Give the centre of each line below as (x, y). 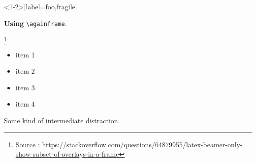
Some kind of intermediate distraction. (62, 120)
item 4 (25, 104)
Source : (28, 144)
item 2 (25, 71)
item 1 (25, 54)
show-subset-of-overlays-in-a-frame (67, 154)
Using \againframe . (35, 23)
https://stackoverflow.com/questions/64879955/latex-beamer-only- (142, 144)
